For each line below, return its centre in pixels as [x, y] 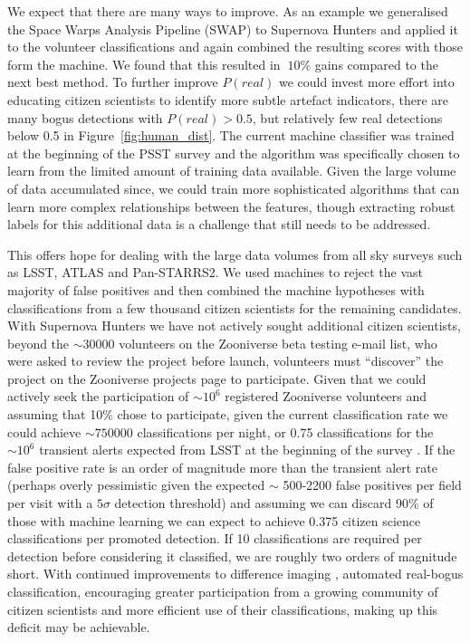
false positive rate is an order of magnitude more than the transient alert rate [223, 467]
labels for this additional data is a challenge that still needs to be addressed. [219, 224]
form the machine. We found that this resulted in [144, 64]
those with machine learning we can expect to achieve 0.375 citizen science [214, 520]
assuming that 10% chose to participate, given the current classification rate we [228, 414]
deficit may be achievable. [79, 627]
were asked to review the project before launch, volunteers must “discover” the [225, 361]
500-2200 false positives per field [372, 485]
